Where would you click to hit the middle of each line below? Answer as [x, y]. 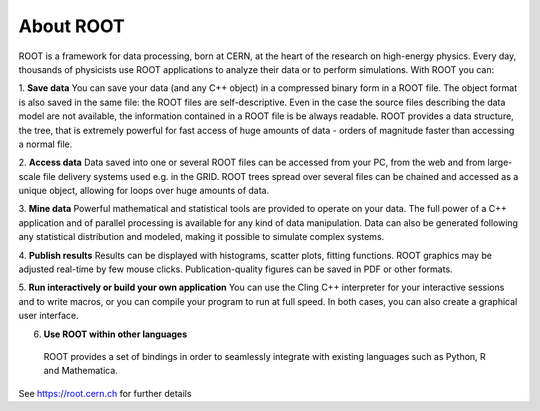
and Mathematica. [81, 371]
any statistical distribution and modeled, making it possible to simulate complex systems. [201, 237]
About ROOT [71, 26]
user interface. [48, 316]
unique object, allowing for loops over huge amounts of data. [144, 191]
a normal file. [45, 144]
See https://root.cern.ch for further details [105, 393]
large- [500, 162]
